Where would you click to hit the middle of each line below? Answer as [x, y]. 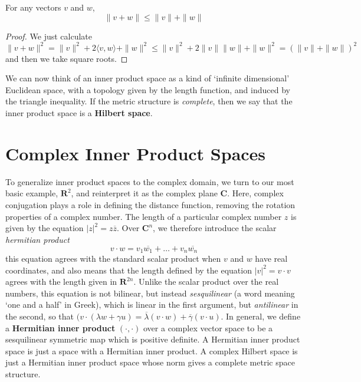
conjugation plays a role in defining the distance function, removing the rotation [150, 204]
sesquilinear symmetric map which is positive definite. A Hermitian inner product [153, 339]
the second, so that [40, 316]
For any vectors [33, 7]
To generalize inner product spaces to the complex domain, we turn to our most [150, 181]
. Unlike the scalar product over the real [206, 281]
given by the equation [45, 228]
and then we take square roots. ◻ [67, 58]
